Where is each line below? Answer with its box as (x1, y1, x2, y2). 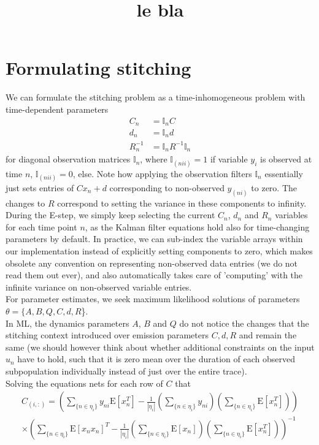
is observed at (260, 153, 312, 165)
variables (275, 208, 308, 221)
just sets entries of (6, 181, 74, 194)
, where (140, 153, 167, 165)
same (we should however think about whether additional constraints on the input (6, 340, 315, 353)
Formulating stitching (6, 55, 191, 80)
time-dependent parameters (6, 102, 109, 115)
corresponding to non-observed (109, 181, 225, 194)
